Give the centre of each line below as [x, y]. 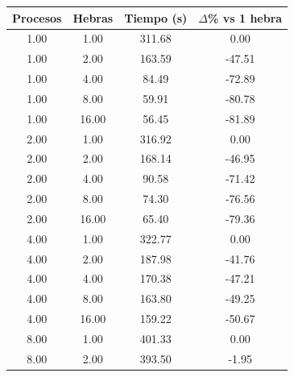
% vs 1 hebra [245, 17]
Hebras [93, 17]
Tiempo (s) [156, 17]
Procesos [37, 17]
